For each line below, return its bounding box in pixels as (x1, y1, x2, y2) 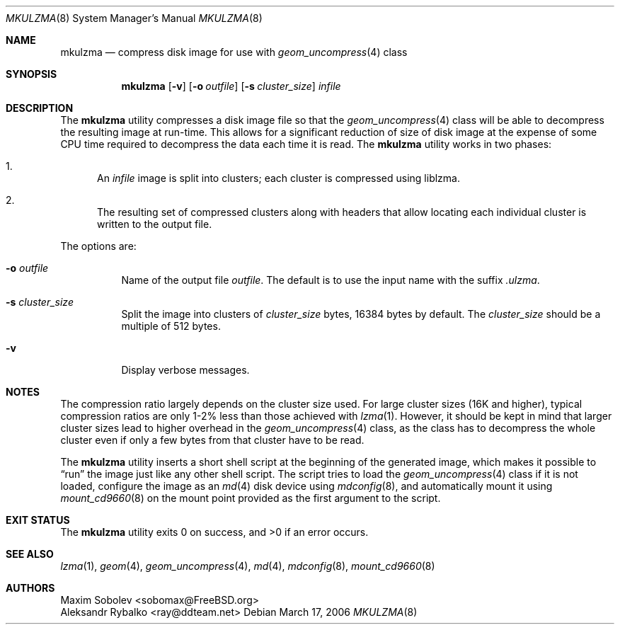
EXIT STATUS (6, 514, 70, 526)
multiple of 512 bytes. (121, 320, 221, 332)
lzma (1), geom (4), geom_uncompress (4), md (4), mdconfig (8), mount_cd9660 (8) (60, 560, 435, 572)
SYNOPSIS (6, 68, 57, 80)
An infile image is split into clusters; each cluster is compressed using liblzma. (97, 172, 460, 184)
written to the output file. (97, 218, 212, 230)
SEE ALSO (6, 548, 54, 560)
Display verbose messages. (121, 364, 250, 376)
